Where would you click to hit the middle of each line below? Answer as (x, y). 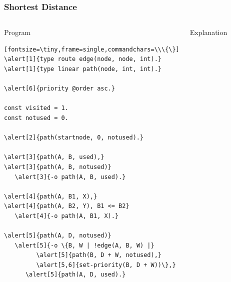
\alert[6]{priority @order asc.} (59, 89)
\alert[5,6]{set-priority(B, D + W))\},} (106, 265)
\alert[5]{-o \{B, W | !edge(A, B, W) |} (84, 245)
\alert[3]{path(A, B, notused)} (58, 167)
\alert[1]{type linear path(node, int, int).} (83, 69)
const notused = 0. (36, 118)
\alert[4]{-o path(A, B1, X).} (67, 216)
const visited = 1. (36, 108)
